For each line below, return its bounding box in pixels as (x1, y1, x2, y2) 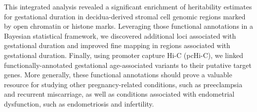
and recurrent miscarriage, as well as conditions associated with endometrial (4, 89, 235, 99)
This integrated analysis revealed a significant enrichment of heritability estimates (4, 1, 252, 11)
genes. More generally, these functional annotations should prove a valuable (4, 69, 232, 80)
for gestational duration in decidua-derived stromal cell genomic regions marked (4, 11, 246, 21)
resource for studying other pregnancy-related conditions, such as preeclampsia (4, 79, 243, 89)
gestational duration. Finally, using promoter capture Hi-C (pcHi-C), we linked (4, 50, 243, 60)
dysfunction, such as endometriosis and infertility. (4, 98, 154, 109)
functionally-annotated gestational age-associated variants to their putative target (4, 59, 252, 70)
